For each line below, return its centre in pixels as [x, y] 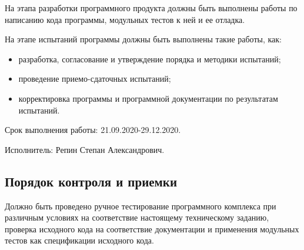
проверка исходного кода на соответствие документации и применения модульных [152, 229]
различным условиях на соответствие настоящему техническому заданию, [137, 217]
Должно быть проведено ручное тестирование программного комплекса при [141, 206]
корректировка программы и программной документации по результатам [148, 98]
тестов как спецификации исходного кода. [79, 240]
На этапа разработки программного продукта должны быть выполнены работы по [151, 8]
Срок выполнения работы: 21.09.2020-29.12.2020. [93, 130]
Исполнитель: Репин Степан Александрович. [85, 149]
